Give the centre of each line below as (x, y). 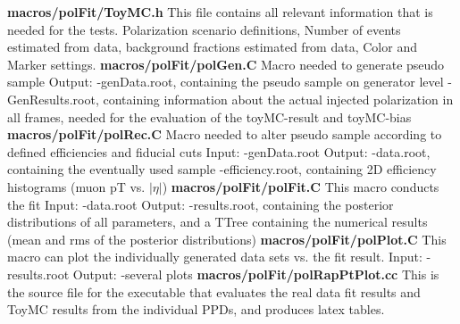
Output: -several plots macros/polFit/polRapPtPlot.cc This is (256, 274)
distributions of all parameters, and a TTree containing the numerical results (217, 222)
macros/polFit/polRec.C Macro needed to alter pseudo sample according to (225, 134)
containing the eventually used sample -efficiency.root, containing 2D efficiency (222, 169)
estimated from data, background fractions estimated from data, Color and (212, 47)
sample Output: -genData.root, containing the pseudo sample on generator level (226, 82)
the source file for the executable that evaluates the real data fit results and (214, 291)
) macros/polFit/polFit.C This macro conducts (301, 186)
